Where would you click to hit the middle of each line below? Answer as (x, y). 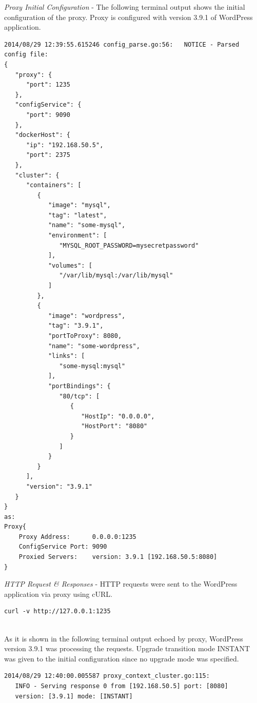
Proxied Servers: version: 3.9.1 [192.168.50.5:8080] (118, 557)
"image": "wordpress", (87, 316)
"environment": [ (77, 236)
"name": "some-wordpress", (94, 346)
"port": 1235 (48, 85)
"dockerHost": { (43, 135)
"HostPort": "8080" (114, 426)
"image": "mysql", (79, 205)
